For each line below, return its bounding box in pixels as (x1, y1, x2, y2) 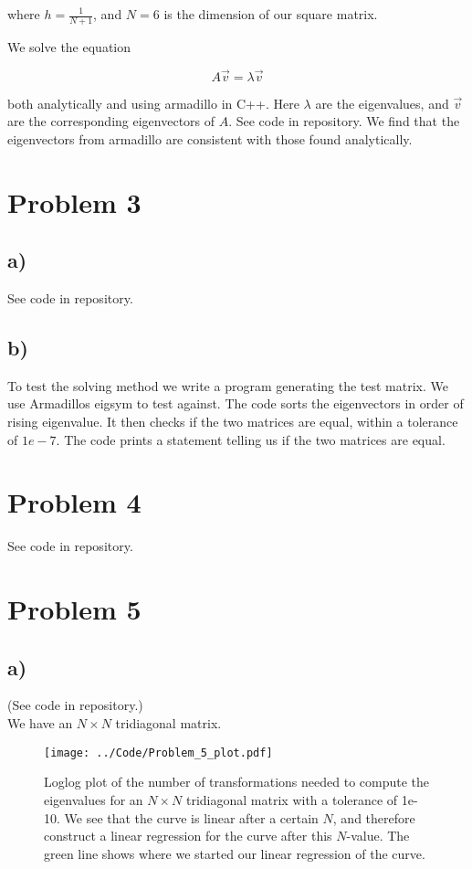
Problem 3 (7, 183, 142, 220)
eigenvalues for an (44, 790, 143, 809)
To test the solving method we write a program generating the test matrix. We (7, 376, 448, 395)
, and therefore (332, 808, 415, 827)
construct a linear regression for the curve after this (44, 826, 332, 845)
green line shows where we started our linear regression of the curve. (44, 843, 425, 863)
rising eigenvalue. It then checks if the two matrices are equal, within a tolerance (7, 411, 458, 430)
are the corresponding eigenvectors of (7, 111, 215, 131)
